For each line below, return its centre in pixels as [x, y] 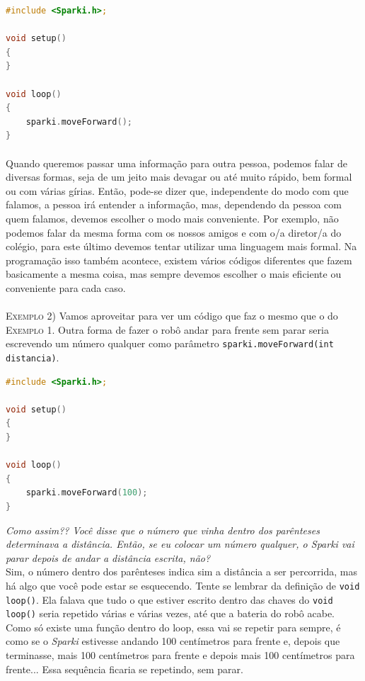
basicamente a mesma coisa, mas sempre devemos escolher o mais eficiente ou [174, 274]
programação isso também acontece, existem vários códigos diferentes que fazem [179, 260]
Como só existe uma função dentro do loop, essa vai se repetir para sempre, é [173, 627]
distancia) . [33, 357]
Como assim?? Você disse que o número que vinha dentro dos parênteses [163, 530]
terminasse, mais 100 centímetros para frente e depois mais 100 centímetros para [180, 655]
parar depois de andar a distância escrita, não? [108, 557]
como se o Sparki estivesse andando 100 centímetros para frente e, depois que [173, 641]
